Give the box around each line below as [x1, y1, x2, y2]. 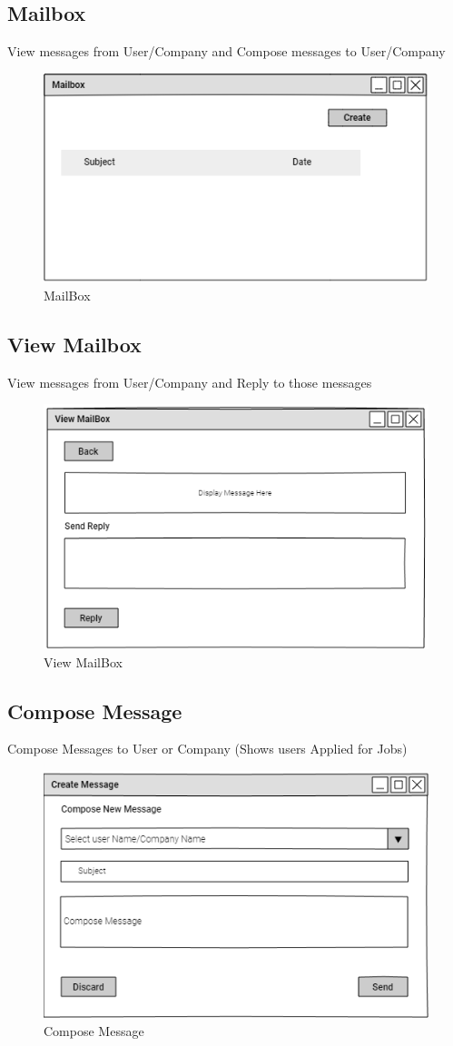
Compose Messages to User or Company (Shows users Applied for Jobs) [7, 739, 408, 758]
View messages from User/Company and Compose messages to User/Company [7, 42, 446, 61]
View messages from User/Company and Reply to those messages [7, 372, 372, 391]
